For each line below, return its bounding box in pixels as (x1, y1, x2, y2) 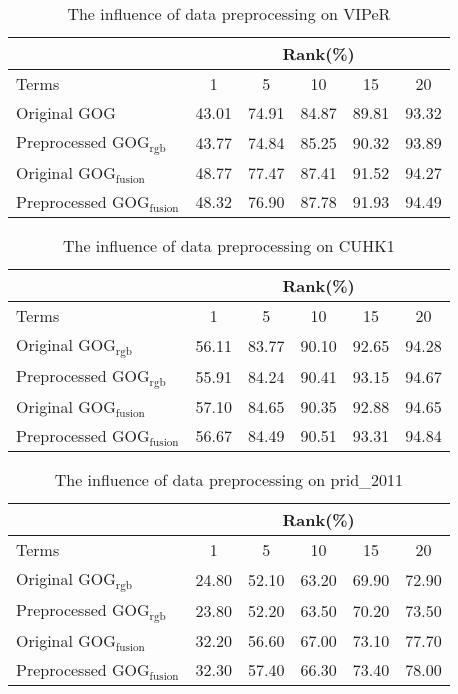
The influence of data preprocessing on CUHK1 (62, 233, 395, 257)
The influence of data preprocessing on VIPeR (67, 2, 391, 25)
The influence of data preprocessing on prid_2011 (54, 467, 404, 491)
